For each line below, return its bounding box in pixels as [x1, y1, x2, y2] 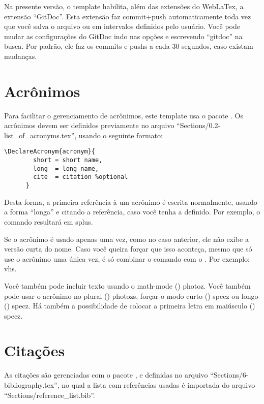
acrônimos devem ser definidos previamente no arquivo [4, 120, 174, 131]
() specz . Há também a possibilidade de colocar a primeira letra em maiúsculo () [4, 300, 255, 311]
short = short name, [33, 157, 103, 164]
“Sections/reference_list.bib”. [4, 389, 95, 400]
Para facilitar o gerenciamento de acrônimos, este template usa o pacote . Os [4, 110, 243, 120]
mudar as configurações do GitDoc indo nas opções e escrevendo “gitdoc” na [4, 30, 243, 41]
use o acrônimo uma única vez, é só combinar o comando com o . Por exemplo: [4, 253, 250, 264]
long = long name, [33, 165, 99, 172]
